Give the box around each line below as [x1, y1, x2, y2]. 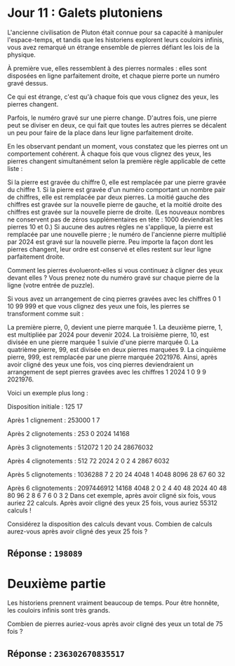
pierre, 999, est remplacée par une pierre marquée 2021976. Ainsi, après [7, 353, 217, 361]
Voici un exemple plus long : [7, 388, 89, 397]
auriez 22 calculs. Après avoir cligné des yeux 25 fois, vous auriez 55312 [7, 498, 217, 507]
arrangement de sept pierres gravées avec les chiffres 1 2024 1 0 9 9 [7, 367, 207, 376]
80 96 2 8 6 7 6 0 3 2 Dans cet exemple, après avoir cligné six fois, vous [7, 491, 216, 499]
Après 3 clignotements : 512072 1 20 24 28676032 [7, 443, 154, 451]
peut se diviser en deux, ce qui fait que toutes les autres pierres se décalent [7, 121, 227, 129]
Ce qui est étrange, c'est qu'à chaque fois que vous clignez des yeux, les [7, 93, 219, 101]
